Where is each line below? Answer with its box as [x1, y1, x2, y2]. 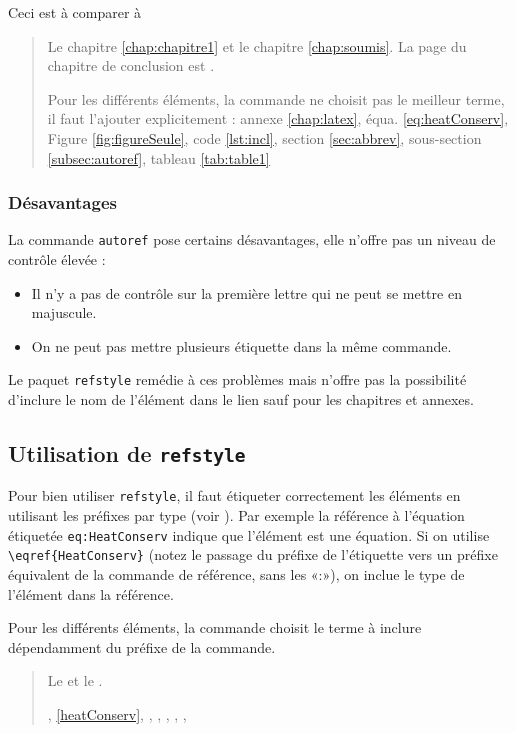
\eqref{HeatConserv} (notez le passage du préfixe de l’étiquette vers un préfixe [8, 544, 498, 565]
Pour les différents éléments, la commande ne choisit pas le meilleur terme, [47, 88, 505, 109]
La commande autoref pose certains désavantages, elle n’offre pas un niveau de [8, 229, 496, 250]
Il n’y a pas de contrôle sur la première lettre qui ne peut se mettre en [31, 282, 462, 303]
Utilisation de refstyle [8, 438, 246, 469]
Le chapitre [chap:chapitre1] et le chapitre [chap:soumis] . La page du [47, 35, 467, 56]
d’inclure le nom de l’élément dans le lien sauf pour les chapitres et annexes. [8, 389, 474, 410]
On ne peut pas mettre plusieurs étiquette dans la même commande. [31, 335, 452, 356]
